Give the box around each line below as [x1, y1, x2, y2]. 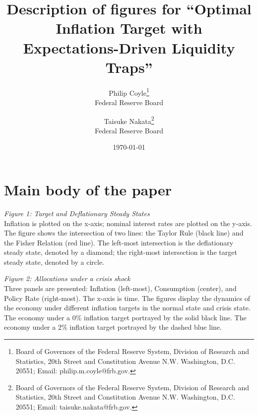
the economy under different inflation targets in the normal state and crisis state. [4, 302, 251, 313]
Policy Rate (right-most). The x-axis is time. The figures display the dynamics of [4, 293, 250, 303]
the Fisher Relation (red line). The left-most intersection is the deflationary [4, 237, 234, 247]
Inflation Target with [56, 18, 202, 38]
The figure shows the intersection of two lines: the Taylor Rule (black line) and [4, 228, 244, 238]
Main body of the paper [4, 179, 172, 199]
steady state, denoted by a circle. [4, 256, 105, 267]
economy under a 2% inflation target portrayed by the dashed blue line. [4, 322, 222, 332]
